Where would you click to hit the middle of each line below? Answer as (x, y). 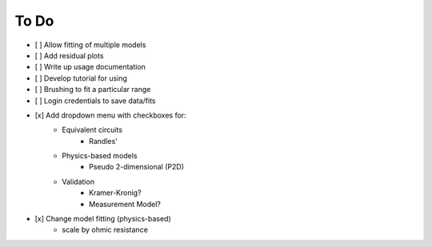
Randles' (103, 141)
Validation (78, 181)
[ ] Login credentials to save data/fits (95, 101)
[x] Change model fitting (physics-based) (103, 219)
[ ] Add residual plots (69, 55)
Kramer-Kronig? (115, 193)
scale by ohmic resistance (105, 230)
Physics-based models (100, 156)
